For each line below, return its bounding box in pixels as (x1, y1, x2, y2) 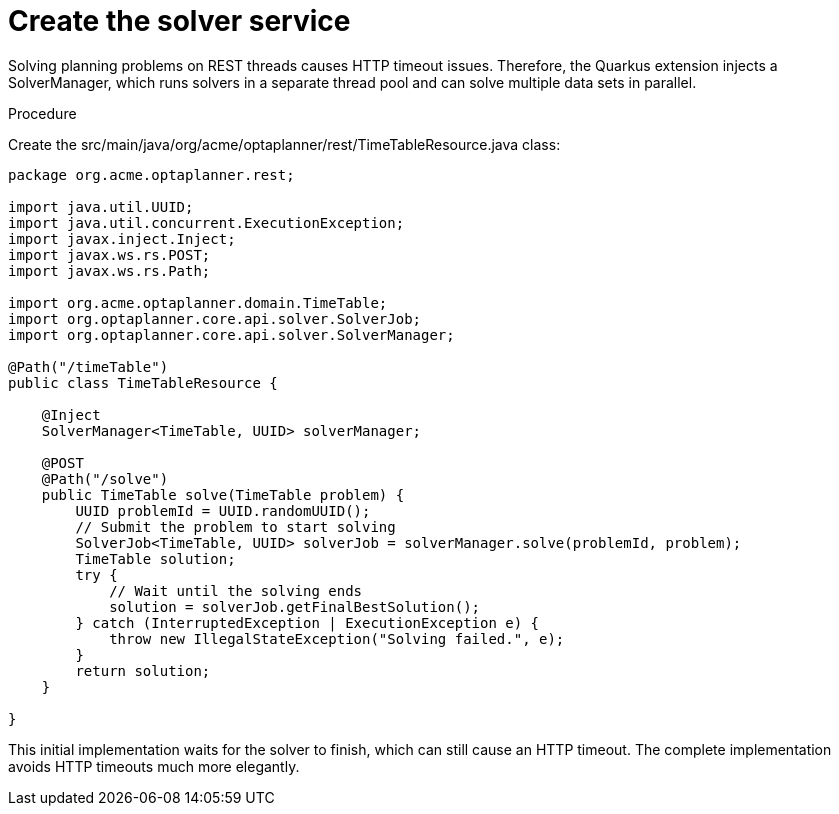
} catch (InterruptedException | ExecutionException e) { (75, 614, 540, 631)
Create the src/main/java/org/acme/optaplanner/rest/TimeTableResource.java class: (8, 135, 561, 153)
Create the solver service (8, 4, 351, 38)
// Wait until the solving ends (109, 582, 363, 599)
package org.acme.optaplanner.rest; (8, 166, 295, 183)
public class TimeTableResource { (8, 374, 278, 391)
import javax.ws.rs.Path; (8, 262, 211, 279)
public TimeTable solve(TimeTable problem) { (41, 486, 405, 503)
